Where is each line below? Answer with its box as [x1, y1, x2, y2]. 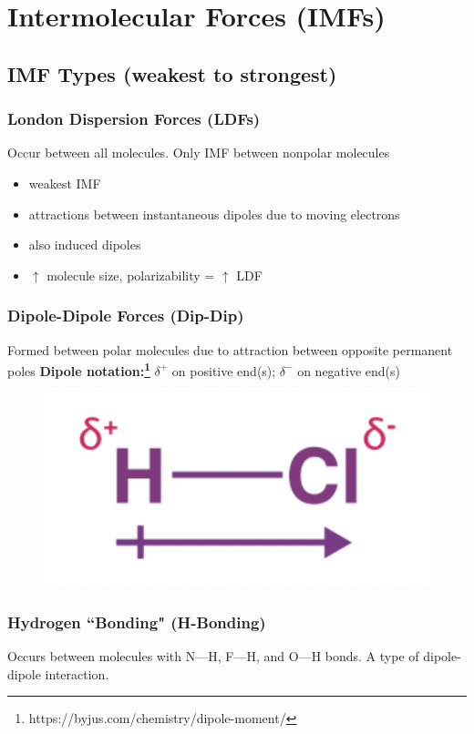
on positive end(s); [171, 361, 276, 380]
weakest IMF [28, 173, 101, 192]
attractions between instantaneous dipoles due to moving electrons [28, 204, 400, 223]
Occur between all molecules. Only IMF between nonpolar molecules [7, 143, 390, 162]
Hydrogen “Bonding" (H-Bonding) [7, 610, 266, 633]
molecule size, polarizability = [46, 265, 215, 284]
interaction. [45, 664, 109, 683]
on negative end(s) [297, 361, 400, 380]
